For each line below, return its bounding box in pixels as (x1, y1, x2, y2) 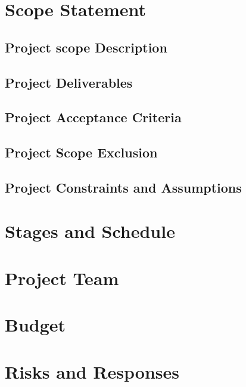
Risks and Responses (5, 359, 179, 383)
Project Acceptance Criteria (5, 108, 182, 126)
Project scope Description (5, 38, 167, 56)
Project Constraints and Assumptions (5, 178, 242, 196)
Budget (5, 312, 66, 337)
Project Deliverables (5, 73, 133, 91)
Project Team (5, 265, 119, 290)
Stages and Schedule (5, 219, 175, 243)
